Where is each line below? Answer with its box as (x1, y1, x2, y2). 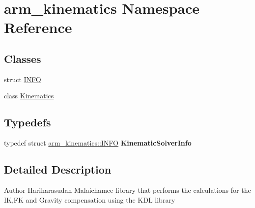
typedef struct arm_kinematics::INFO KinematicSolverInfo (4, 138, 192, 148)
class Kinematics (4, 90, 54, 101)
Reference (4, 17, 72, 37)
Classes (4, 51, 41, 66)
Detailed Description (4, 162, 112, 177)
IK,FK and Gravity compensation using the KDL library (4, 194, 175, 205)
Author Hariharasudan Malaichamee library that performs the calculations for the (4, 184, 251, 195)
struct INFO (4, 74, 41, 84)
